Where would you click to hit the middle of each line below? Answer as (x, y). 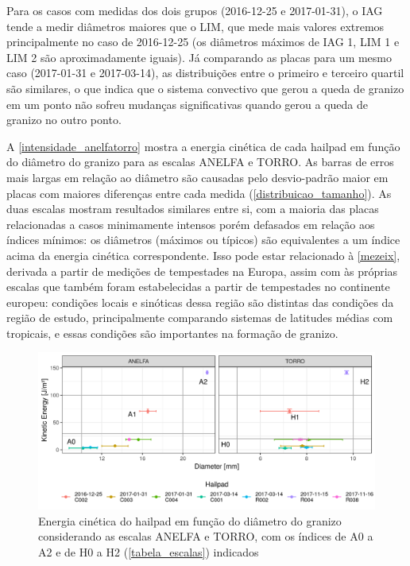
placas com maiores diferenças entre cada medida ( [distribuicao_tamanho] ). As (199, 193)
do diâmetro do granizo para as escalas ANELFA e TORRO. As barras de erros (200, 162)
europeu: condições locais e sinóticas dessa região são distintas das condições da (200, 302)
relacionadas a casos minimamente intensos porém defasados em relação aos (191, 224)
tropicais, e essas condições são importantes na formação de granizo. (172, 333)
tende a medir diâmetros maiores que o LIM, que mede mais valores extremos (195, 26)
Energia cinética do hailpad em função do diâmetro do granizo (190, 520)
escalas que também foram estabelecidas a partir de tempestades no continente (198, 287)
